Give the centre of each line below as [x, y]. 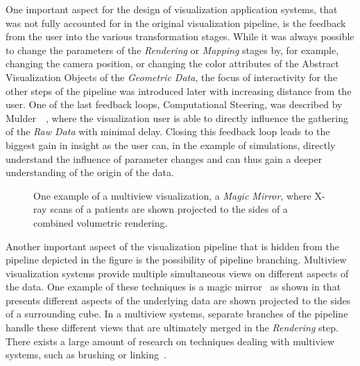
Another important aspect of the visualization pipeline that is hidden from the [173, 246]
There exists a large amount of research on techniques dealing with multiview [170, 341]
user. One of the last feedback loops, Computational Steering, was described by [174, 104]
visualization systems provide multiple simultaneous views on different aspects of [177, 273]
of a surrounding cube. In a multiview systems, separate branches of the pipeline [177, 314]
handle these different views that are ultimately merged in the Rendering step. [172, 328]
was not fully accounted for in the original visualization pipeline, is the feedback [176, 23]
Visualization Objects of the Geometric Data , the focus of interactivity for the [172, 77]
